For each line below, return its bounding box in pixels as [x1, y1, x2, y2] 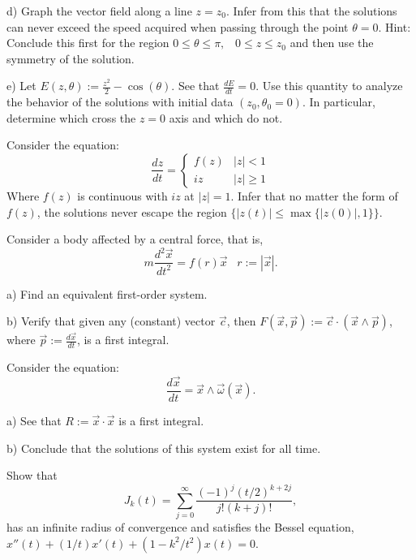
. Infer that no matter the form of [230, 187, 398, 204]
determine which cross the [6, 109, 136, 126]
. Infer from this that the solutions [225, 2, 397, 19]
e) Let [6, 77, 36, 94]
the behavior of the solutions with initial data [6, 93, 234, 110]
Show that [6, 467, 58, 484]
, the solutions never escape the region [36, 203, 227, 220]
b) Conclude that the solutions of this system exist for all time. [6, 439, 321, 456]
